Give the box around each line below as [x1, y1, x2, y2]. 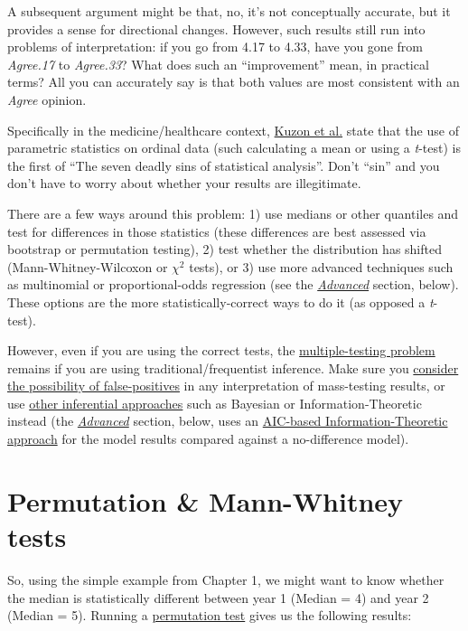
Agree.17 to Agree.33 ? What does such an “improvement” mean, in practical [7, 54, 429, 73]
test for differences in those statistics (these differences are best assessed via [7, 221, 426, 240]
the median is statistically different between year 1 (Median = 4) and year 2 [7, 588, 429, 607]
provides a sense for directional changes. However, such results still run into [7, 19, 426, 38]
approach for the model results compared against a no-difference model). [7, 429, 409, 448]
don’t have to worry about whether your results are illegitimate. [7, 174, 361, 193]
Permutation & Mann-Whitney [7, 482, 404, 519]
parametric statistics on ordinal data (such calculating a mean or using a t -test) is [7, 138, 461, 157]
